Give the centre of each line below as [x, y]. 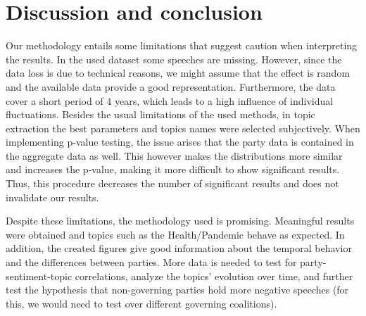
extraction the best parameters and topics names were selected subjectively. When [183, 128]
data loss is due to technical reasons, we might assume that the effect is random [178, 73]
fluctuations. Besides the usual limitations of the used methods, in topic [160, 114]
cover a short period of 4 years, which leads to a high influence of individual [170, 100]
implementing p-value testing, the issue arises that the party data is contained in [180, 142]
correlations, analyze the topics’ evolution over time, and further [214, 276]
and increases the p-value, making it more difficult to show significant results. [173, 169]
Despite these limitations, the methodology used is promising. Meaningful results [180, 221]
